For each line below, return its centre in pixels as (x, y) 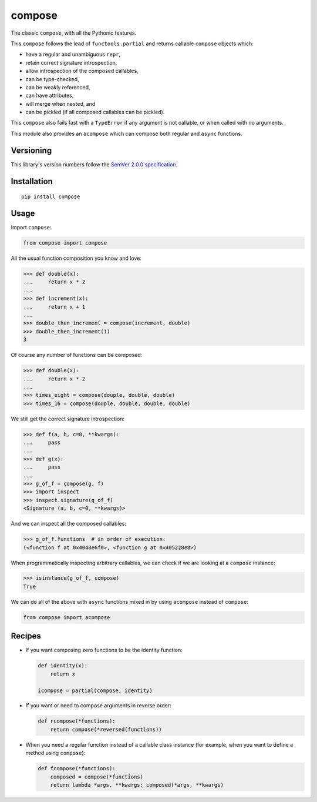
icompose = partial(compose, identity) (95, 690)
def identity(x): (63, 666)
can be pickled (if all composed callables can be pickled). (95, 112)
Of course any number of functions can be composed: (77, 355)
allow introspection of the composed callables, (82, 71)
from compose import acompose (67, 617)
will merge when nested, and (60, 103)
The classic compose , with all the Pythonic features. (74, 33)
